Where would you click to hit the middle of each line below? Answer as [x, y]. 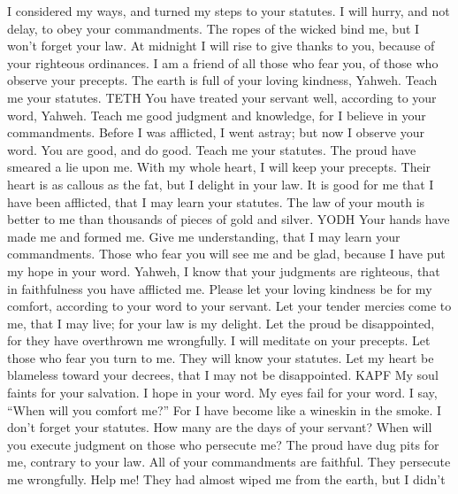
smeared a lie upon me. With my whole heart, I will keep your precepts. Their [219, 167]
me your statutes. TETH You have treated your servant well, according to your [222, 97]
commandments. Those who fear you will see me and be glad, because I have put [226, 254]
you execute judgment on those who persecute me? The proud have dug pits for [223, 444]
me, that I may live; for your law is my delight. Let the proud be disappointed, [221, 323]
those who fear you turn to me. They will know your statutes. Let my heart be [221, 357]
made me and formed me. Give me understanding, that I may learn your [204, 236]
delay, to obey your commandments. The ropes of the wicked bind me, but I [214, 28]
